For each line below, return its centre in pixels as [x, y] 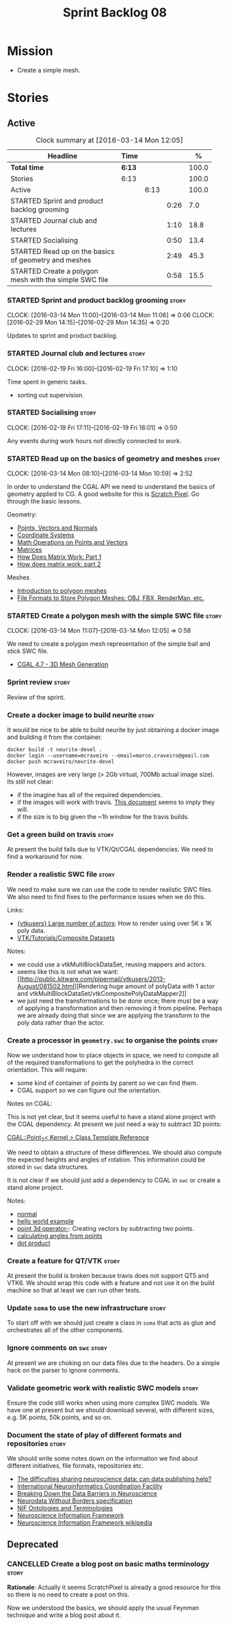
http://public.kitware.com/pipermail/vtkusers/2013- [94, 979]
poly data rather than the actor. [60, 1023]
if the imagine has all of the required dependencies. [90, 795]
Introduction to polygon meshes [62, 591]
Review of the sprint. [36, 697]
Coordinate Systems [45, 535]
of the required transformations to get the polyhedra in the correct [100, 1062]
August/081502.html [46, 986]
